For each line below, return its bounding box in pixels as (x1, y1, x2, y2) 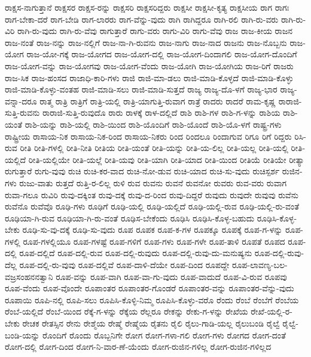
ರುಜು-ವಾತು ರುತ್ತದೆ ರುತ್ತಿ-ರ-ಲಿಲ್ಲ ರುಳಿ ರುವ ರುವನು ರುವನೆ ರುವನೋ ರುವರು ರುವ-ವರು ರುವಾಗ (19, 176, 287, 189)
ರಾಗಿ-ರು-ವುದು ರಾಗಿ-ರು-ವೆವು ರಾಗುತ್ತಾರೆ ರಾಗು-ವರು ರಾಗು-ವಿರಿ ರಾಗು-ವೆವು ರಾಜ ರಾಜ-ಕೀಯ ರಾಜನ (17, 24, 293, 37)
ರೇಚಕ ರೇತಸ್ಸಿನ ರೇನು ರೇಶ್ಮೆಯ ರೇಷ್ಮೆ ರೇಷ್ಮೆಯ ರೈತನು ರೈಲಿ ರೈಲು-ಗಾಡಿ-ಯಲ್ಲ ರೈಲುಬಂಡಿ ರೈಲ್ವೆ (22, 317, 280, 330)
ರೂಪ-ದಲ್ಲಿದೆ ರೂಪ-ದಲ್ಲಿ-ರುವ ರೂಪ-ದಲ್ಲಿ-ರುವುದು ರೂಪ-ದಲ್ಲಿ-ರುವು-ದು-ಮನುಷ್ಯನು (19, 247, 252, 259)
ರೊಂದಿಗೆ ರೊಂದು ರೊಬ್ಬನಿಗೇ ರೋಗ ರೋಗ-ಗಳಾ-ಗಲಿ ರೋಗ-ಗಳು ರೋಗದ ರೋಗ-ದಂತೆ (42, 328, 286, 341)
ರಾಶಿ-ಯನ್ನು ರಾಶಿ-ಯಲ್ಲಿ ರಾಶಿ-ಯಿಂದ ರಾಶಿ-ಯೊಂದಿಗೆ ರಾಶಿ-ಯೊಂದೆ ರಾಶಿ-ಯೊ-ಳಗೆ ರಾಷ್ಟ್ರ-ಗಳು (25, 118, 282, 130)
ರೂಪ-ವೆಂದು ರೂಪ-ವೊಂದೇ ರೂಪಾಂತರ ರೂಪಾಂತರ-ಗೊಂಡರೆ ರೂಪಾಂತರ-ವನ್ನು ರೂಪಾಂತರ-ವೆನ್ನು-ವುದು (5, 282, 294, 294)
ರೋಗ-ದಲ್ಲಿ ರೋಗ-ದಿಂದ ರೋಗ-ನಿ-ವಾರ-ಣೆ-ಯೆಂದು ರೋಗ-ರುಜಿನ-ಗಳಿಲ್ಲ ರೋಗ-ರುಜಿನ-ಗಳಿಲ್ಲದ (5, 340, 272, 353)
